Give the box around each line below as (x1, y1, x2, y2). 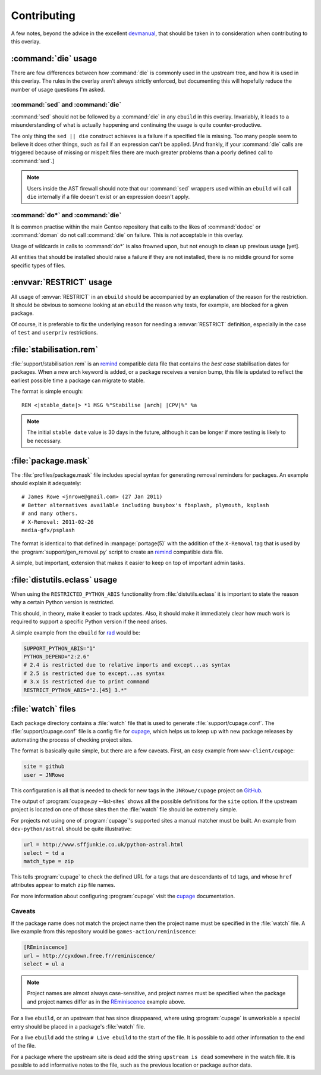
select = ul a (23, 960, 65, 967)
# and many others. (21, 510, 78, 517)
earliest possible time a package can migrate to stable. (11, 377, 145, 384)
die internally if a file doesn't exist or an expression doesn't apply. (27, 193, 190, 200)
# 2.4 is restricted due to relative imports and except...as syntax (23, 661, 231, 668)
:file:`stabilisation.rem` (11, 344, 98, 354)
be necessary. (27, 437, 62, 444)
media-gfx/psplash (21, 527, 75, 533)
